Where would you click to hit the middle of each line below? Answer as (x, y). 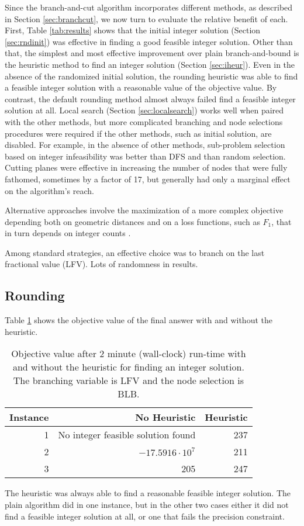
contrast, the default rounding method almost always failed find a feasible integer (150, 98)
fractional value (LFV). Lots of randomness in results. (101, 264)
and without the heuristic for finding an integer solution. (128, 367)
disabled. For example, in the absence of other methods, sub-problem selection (145, 145)
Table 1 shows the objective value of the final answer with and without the (139, 320)
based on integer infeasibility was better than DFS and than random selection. (145, 156)
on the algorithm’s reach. (49, 190)
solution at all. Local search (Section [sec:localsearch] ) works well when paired (144, 110)
